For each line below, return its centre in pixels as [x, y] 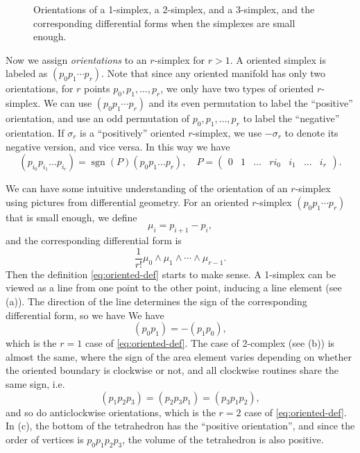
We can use [68, 103]
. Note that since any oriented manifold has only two [214, 73]
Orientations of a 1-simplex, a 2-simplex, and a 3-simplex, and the [174, 9]
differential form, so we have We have [85, 315]
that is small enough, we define [71, 217]
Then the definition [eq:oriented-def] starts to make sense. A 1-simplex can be [171, 274]
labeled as [27, 73]
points [97, 88]
